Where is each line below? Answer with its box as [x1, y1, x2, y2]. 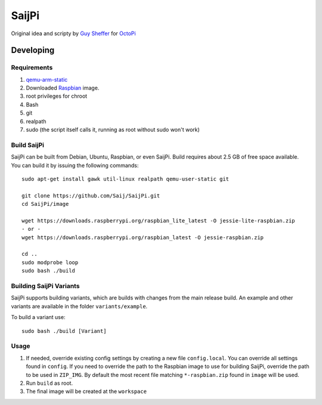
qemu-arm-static [26, 76, 68, 83]
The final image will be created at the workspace [26, 388, 147, 395]
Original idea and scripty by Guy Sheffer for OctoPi [11, 30, 137, 37]
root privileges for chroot [26, 92, 88, 100]
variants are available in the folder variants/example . [11, 302, 148, 310]
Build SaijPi [11, 141, 45, 149]
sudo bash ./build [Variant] [21, 327, 107, 334]
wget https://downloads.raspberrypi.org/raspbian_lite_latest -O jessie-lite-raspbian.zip [21, 217, 295, 224]
